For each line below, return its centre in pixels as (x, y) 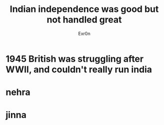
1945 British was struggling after (75, 59)
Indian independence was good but (84, 9)
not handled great (84, 20)
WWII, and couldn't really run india (79, 69)
